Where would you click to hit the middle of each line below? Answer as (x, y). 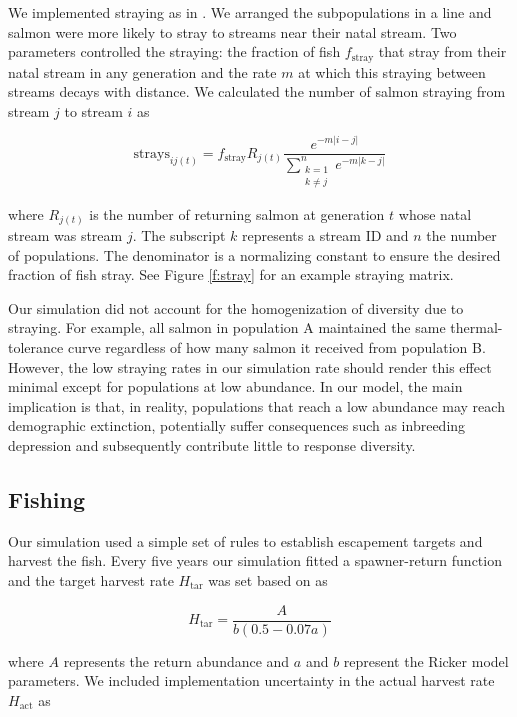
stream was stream (65, 235)
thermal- (476, 327)
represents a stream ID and (325, 235)
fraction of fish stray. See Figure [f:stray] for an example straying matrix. (231, 274)
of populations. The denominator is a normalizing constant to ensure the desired (254, 254)
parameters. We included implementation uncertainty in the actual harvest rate (251, 680)
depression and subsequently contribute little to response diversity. (212, 444)
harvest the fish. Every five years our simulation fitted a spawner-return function (255, 560)
